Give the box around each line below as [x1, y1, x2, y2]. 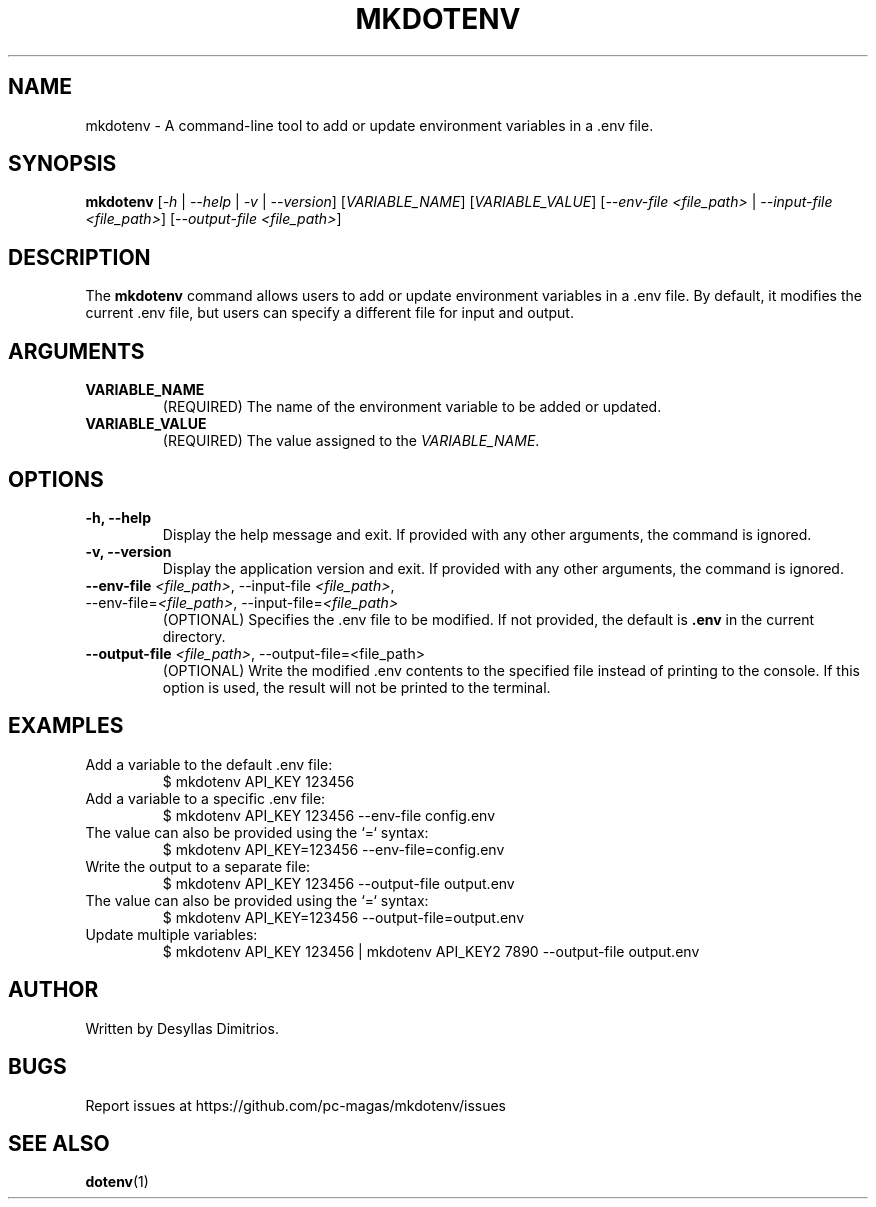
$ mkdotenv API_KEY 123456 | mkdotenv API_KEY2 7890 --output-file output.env [162, 942, 700, 960]
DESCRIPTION [8, 244, 151, 270]
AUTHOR [8, 977, 99, 1003]
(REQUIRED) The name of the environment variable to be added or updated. [162, 398, 662, 416]
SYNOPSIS [8, 151, 117, 177]
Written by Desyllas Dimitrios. [85, 1019, 279, 1037]
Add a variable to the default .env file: [85, 755, 333, 773]
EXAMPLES [8, 713, 124, 739]
